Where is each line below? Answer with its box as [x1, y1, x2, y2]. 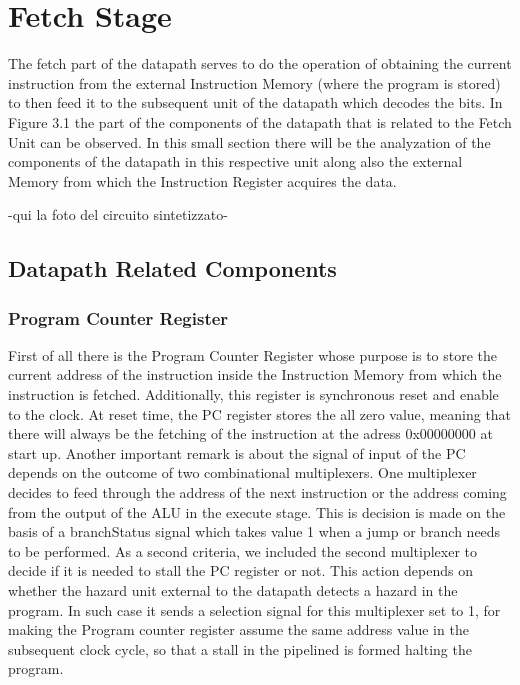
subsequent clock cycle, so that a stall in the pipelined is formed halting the [8, 638, 472, 659]
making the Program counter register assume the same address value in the [8, 619, 469, 640]
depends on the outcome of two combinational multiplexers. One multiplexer [8, 462, 477, 483]
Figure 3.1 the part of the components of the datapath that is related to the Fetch [8, 111, 512, 132]
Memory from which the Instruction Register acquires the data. [8, 170, 397, 191]
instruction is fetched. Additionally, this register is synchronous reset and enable [8, 384, 499, 405]
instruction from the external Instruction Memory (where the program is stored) [8, 72, 501, 93]
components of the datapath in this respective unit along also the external [8, 151, 463, 172]
